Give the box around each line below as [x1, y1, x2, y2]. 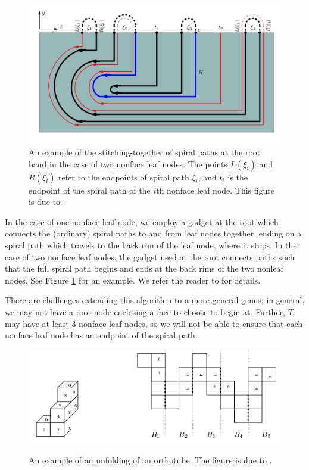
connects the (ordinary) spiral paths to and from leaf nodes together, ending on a [5, 227, 302, 239]
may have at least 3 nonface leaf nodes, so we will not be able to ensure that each [5, 317, 302, 329]
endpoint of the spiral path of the [29, 183, 151, 196]
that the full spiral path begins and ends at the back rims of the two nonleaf [5, 262, 283, 275]
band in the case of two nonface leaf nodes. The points [29, 157, 227, 170]
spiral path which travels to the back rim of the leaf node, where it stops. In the [5, 238, 297, 251]
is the [227, 170, 248, 183]
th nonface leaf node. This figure [156, 183, 275, 196]
